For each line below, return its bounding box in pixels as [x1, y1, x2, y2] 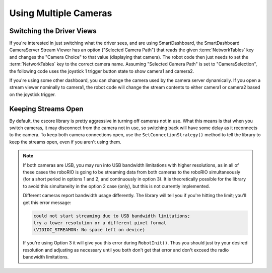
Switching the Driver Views [9, 27, 97, 35]
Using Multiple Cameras [9, 8, 112, 19]
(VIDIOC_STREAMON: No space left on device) [33, 227, 146, 233]
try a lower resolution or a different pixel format [33, 220, 167, 226]
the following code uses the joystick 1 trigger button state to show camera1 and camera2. [9, 68, 194, 74]
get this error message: [23, 199, 72, 206]
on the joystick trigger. [9, 91, 56, 98]
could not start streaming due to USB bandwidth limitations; [33, 213, 190, 219]
